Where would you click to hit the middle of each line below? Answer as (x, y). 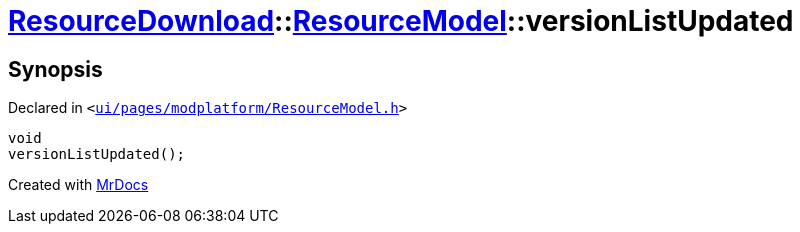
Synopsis (55, 69)
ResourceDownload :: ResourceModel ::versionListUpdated (401, 21)
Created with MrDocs (78, 185)
